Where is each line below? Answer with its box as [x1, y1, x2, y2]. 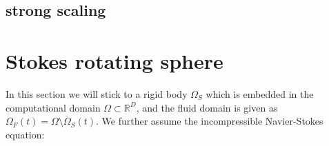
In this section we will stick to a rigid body [6, 86, 188, 101]
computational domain [6, 100, 101, 114]
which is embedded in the [206, 86, 314, 101]
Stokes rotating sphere [6, 46, 223, 74]
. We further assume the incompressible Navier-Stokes [96, 114, 323, 128]
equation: [6, 127, 45, 141]
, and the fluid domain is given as [136, 100, 278, 114]
